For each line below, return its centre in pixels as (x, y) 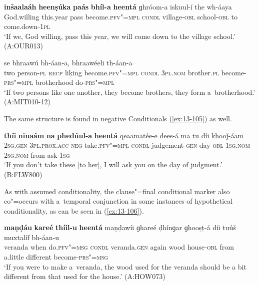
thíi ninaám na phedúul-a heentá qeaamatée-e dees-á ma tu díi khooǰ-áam (124, 135)
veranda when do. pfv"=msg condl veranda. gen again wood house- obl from (119, 247)
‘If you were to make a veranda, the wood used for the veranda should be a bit (125, 266)
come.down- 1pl (27, 26)
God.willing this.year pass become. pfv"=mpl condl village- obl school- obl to (121, 16)
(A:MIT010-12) (27, 102)
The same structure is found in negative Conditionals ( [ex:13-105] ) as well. (118, 118)
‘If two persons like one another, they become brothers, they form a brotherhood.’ (130, 92)
